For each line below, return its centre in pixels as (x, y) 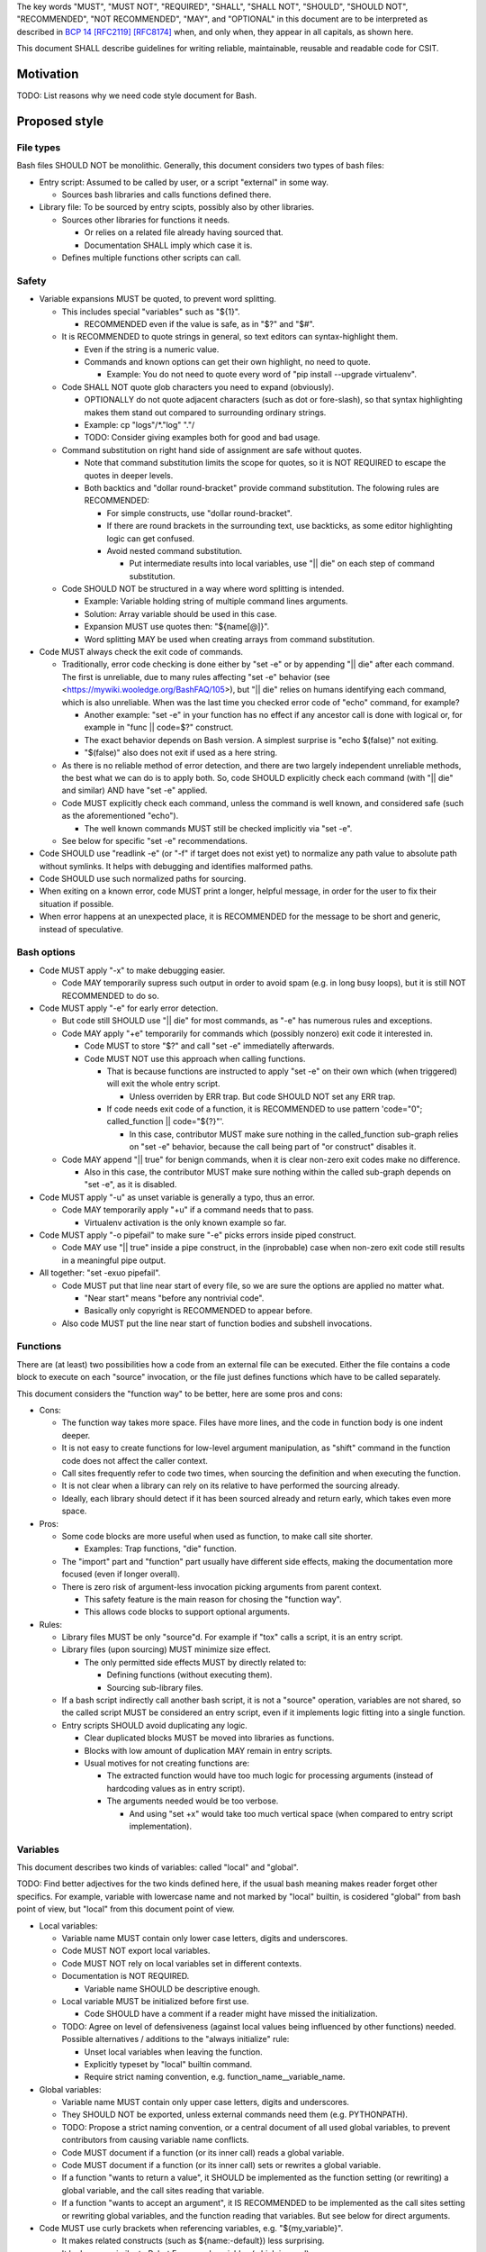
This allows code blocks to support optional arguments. (187, 1612)
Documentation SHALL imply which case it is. (168, 245)
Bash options (46, 952)
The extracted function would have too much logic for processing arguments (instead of (270, 1775)
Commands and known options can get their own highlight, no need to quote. (227, 362)
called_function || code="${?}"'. (166, 1121)
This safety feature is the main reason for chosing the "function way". (213, 1599)
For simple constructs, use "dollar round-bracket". (199, 513)
